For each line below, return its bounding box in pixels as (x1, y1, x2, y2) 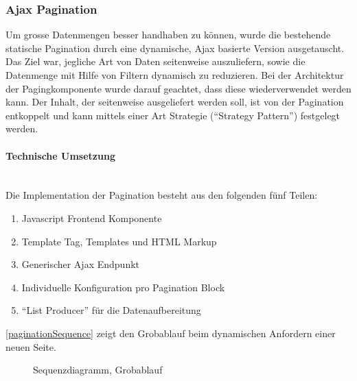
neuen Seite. (5, 339, 56, 354)
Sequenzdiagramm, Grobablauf (33, 362, 163, 377)
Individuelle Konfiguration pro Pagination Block (21, 280, 225, 294)
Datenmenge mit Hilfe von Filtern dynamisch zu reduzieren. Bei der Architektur (5, 68, 344, 82)
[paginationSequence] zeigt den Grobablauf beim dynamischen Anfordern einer (5, 325, 336, 340)
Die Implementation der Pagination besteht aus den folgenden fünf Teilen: (5, 188, 318, 202)
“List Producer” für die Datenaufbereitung (21, 303, 201, 317)
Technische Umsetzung (5, 148, 115, 162)
